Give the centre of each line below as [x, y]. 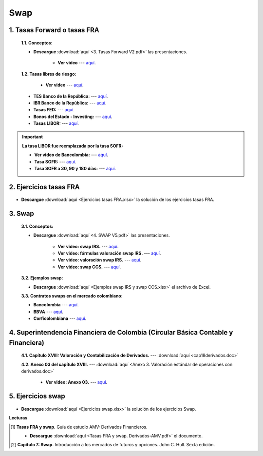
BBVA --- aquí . [48, 312]
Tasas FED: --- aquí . [54, 110]
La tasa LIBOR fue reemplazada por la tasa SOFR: [73, 146]
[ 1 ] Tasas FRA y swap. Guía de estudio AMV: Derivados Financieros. [79, 427]
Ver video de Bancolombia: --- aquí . [71, 155]
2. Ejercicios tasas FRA [44, 187]
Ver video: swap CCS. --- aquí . [89, 267]
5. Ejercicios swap [37, 396]
